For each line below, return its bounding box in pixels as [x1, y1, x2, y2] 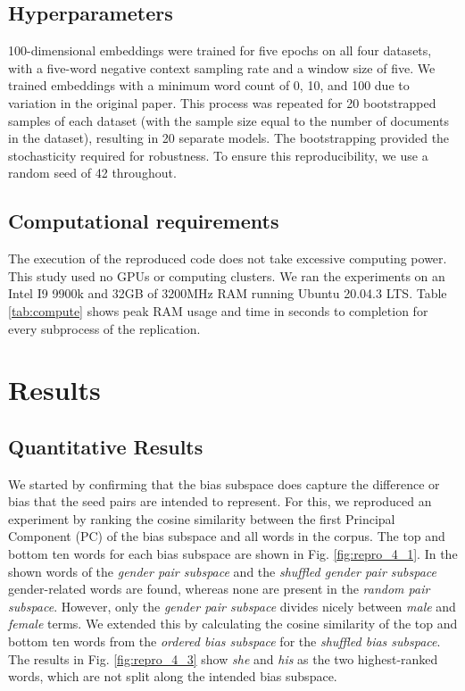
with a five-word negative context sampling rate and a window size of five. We [8, 58, 436, 77]
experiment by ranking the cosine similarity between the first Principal [8, 509, 395, 528]
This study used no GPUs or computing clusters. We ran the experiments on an [8, 266, 445, 285]
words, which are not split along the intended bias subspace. [8, 667, 337, 686]
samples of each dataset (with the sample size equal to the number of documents [8, 111, 449, 129]
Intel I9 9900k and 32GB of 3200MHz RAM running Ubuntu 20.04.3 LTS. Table [8, 284, 447, 303]
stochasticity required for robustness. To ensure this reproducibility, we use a [8, 146, 428, 164]
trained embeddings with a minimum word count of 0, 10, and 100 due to [8, 76, 410, 95]
